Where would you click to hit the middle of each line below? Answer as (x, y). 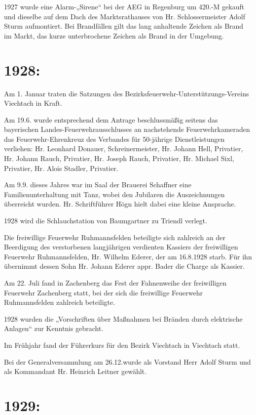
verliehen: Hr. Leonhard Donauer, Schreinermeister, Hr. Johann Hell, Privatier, (124, 148)
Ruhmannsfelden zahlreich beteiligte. (60, 302)
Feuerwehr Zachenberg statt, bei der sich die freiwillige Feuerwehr (103, 292)
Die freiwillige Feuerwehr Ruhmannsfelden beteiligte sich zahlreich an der (115, 237)
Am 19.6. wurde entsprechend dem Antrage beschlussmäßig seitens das (111, 119)
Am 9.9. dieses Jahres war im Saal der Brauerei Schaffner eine (98, 185)
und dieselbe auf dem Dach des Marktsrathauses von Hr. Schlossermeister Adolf (125, 16)
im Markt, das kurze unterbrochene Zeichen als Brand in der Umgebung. (114, 35)
